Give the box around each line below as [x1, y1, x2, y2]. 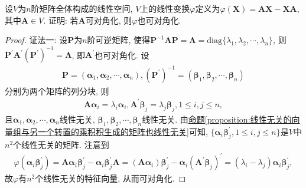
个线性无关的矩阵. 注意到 [13, 138, 109, 151]
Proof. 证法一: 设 [5, 34, 68, 46]
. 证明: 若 [43, 14, 79, 26]
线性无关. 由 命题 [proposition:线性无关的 [142, 113, 292, 125]
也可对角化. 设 [94, 48, 149, 61]
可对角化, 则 [85, 14, 132, 26]
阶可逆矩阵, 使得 [87, 34, 151, 46]
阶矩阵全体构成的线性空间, [31, 2, 133, 14]
